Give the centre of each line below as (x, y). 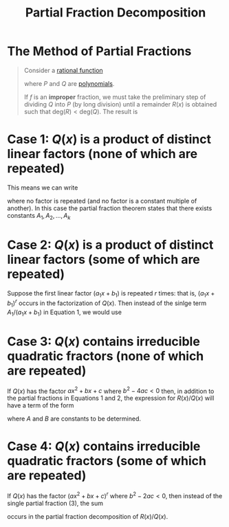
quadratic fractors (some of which (107, 461)
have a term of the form (41, 405)
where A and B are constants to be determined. (74, 419)
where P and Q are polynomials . (69, 83)
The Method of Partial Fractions (99, 51)
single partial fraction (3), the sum (55, 503)
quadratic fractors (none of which (106, 356)
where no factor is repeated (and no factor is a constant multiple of (102, 201)
